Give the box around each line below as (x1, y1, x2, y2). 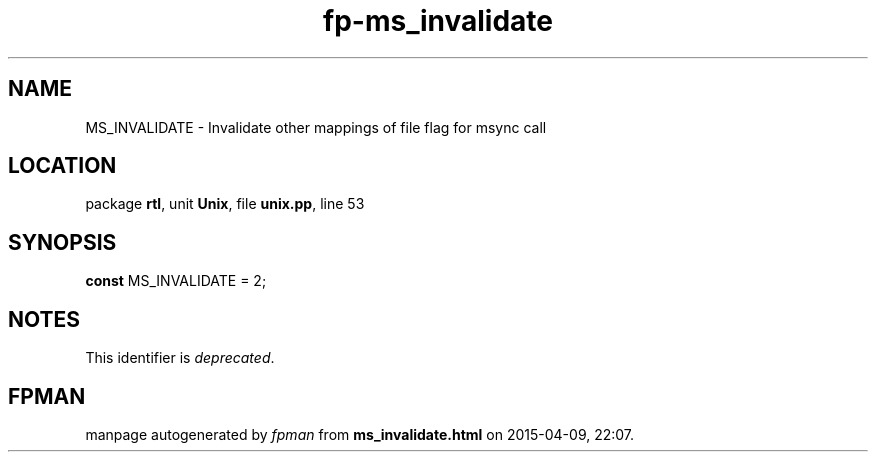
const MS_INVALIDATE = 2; (85, 272, 267, 290)
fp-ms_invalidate (323, 4, 553, 38)
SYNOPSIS (8, 229, 117, 255)
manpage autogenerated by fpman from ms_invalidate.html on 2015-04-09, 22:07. (85, 425, 635, 443)
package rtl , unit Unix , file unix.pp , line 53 (85, 195, 365, 213)
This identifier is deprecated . (85, 349, 275, 367)
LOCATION (8, 153, 117, 179)
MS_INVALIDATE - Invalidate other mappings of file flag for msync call (85, 118, 547, 136)
